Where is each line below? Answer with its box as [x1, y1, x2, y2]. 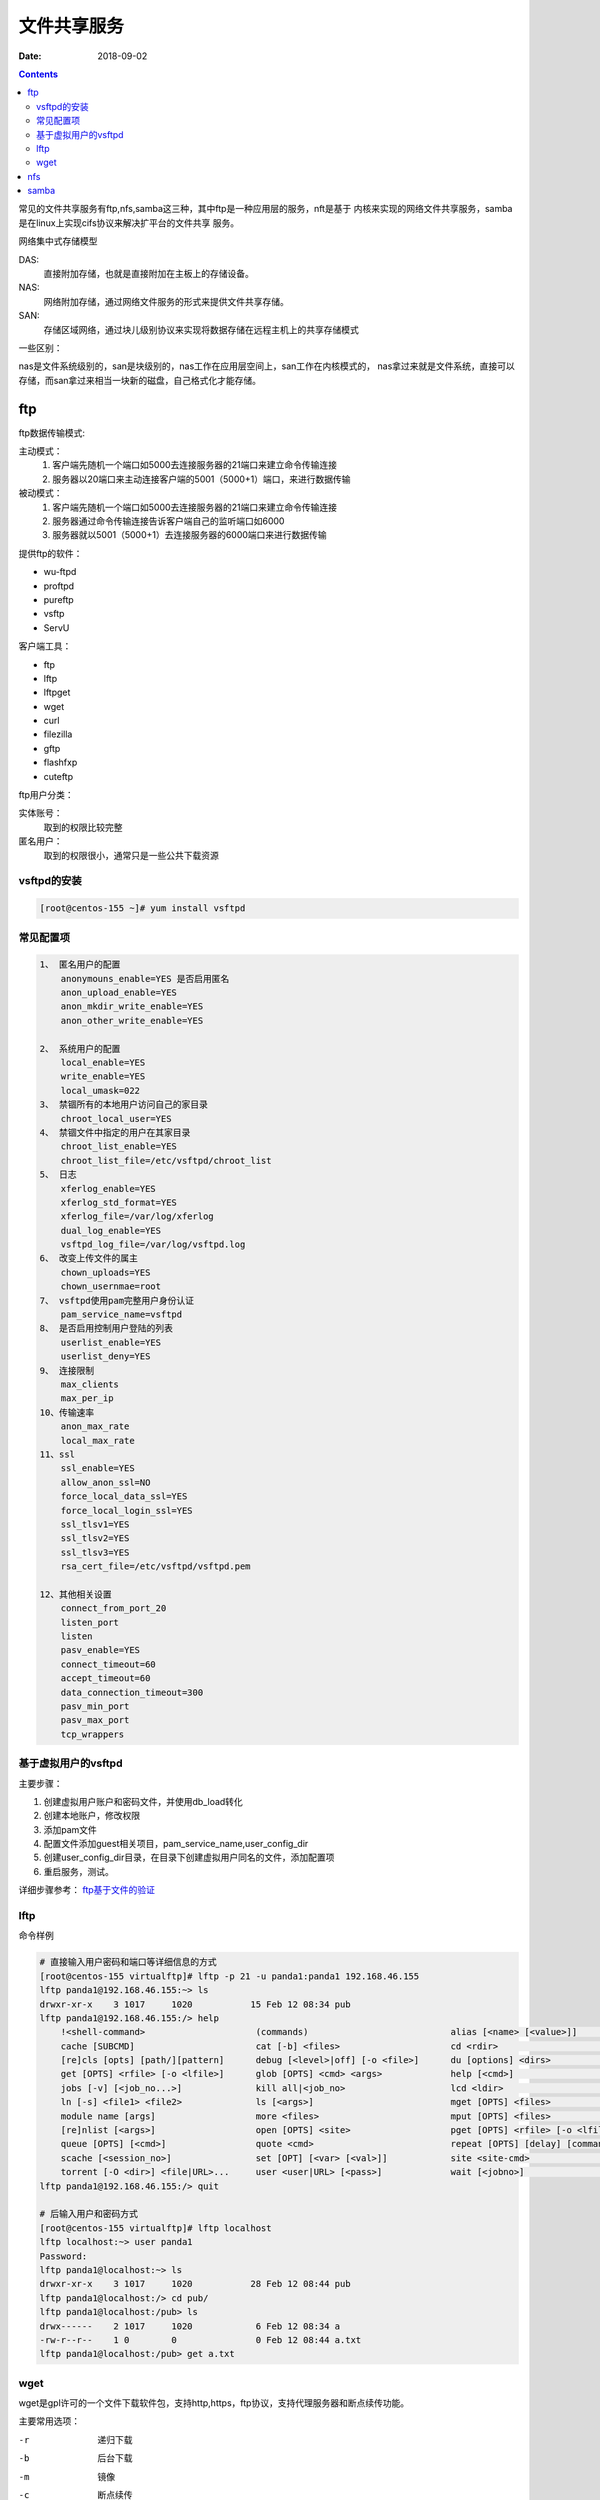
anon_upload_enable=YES [60, 987, 177, 999]
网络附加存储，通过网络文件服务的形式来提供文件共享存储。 [43, 295, 289, 307]
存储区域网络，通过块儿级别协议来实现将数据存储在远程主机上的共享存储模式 [43, 323, 359, 335]
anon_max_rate [60, 1421, 130, 1432]
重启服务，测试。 [43, 1865, 114, 1877]
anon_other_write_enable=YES [60, 1015, 204, 1026]
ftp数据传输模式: [18, 426, 85, 439]
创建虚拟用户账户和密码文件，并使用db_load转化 [43, 1795, 244, 1807]
